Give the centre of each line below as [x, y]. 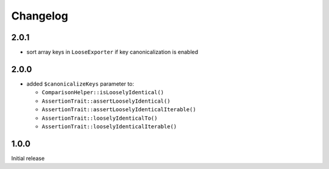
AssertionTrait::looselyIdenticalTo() [100, 118]
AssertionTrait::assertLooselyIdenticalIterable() [119, 110]
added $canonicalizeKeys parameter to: [80, 84]
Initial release [28, 158]
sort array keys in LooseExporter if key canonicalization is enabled [112, 52]
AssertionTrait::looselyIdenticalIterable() [109, 126]
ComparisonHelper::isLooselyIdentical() [103, 92]
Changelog [40, 16]
